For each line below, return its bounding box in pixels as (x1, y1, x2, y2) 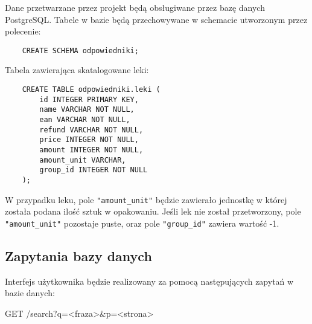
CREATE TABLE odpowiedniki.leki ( (22, 85, 161, 94)
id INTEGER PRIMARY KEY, (39, 95, 139, 104)
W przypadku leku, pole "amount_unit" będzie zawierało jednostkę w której (5, 193, 287, 206)
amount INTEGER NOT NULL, (39, 145, 144, 154)
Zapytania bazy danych (5, 246, 152, 265)
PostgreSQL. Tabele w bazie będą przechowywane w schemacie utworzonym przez (5, 13, 308, 25)
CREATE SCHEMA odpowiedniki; (22, 46, 139, 55)
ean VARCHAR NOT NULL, (39, 115, 130, 124)
